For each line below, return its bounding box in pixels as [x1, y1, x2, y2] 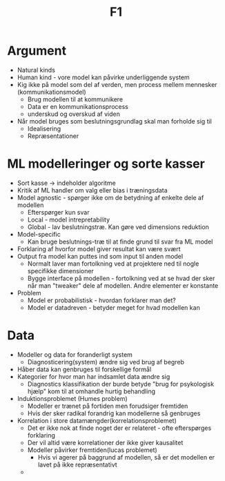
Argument [7, 43, 67, 59]
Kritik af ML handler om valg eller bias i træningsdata [17, 186, 168, 194]
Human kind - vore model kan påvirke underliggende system [17, 73, 190, 81]
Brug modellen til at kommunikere [27, 95, 124, 104]
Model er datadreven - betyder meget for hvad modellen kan [27, 303, 200, 311]
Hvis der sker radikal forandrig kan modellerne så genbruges [27, 409, 201, 418]
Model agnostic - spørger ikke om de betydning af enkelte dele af [17, 193, 204, 202]
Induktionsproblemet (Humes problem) [17, 394, 128, 402]
